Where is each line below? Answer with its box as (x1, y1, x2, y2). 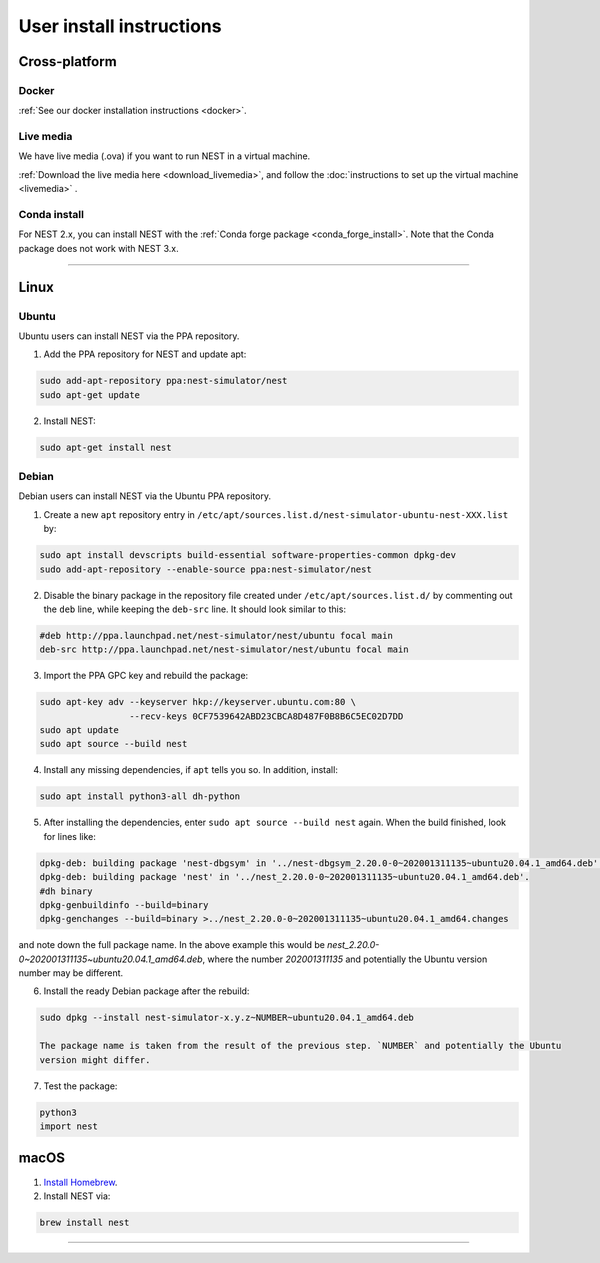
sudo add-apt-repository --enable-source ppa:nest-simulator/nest (39, 563, 372, 575)
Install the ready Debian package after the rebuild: (43, 985, 250, 997)
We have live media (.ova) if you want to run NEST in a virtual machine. (18, 150, 311, 162)
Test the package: (43, 1080, 118, 1092)
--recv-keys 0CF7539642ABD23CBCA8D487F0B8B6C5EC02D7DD (128, 710, 404, 722)
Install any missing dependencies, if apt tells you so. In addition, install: (43, 764, 339, 776)
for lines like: (43, 830, 97, 842)
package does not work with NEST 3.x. (18, 242, 179, 254)
